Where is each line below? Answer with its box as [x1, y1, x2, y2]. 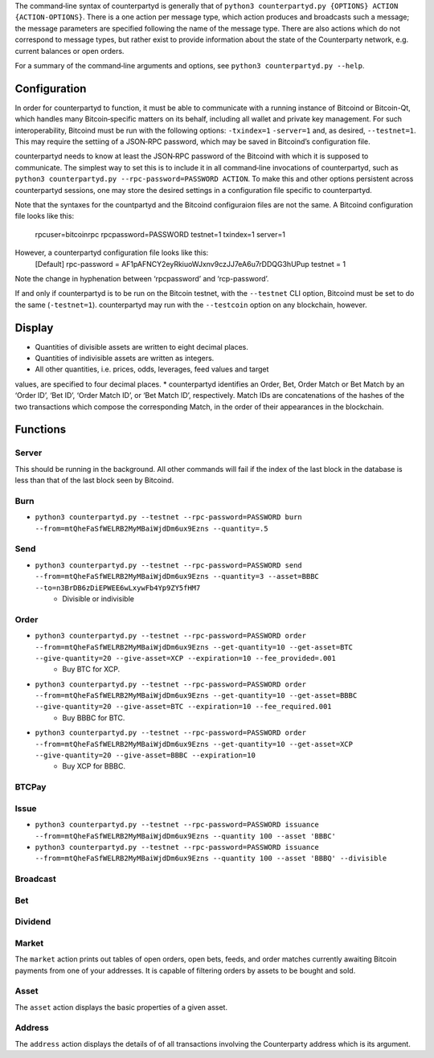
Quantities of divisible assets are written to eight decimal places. [35, 342, 249, 351]
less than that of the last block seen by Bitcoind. [14, 475, 174, 486]
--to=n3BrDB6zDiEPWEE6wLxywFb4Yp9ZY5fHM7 [35, 583, 201, 593]
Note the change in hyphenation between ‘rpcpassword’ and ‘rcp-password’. [14, 273, 269, 283]
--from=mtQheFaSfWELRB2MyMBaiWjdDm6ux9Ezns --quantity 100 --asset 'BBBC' [35, 831, 337, 840]
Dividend [14, 917, 51, 928]
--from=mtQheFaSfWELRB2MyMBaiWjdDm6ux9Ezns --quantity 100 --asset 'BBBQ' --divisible [35, 854, 387, 863]
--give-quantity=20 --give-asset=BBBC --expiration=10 [35, 751, 256, 760]
